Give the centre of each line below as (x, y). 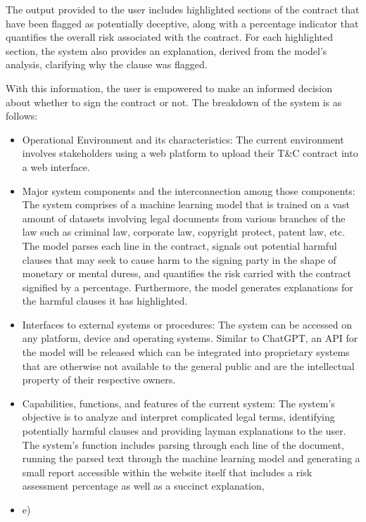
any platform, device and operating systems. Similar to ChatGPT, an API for (190, 338)
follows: (22, 116)
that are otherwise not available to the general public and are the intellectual (188, 365)
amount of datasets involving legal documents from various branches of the (184, 218)
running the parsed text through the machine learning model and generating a (191, 458)
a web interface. (56, 166)
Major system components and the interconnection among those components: (189, 190)
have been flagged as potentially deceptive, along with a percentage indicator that (182, 23)
